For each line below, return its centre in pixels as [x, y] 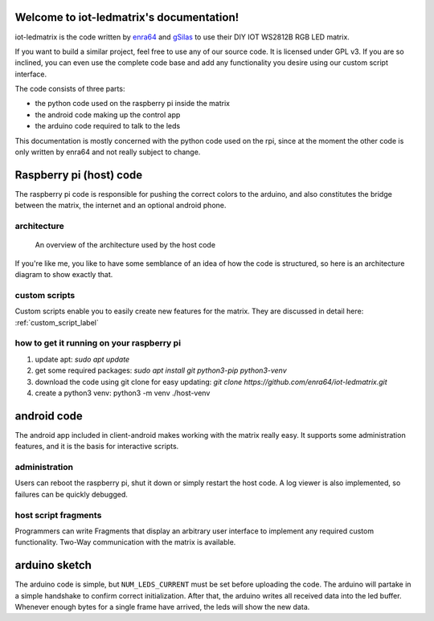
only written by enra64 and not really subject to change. [108, 152]
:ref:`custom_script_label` [57, 322]
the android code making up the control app [108, 114]
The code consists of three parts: [70, 89]
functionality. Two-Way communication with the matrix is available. [125, 542]
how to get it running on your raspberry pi [98, 343]
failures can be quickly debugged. [71, 494]
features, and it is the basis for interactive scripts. [97, 447]
